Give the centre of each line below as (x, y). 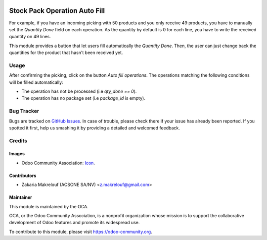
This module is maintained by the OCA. (49, 206)
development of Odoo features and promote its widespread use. (74, 223)
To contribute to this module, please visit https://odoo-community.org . (81, 232)
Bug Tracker (24, 111)
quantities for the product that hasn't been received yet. (66, 53)
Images (17, 154)
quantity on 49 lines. (30, 37)
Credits (18, 140)
